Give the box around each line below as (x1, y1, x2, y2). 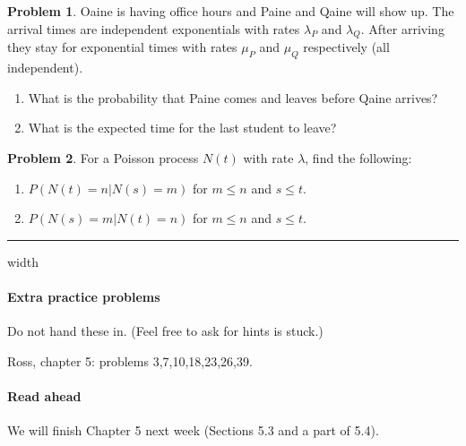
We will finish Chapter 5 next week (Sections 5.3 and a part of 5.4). (7, 421, 379, 440)
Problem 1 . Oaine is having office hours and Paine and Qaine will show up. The (7, 2, 454, 20)
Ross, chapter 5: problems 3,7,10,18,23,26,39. (7, 351, 253, 370)
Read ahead (7, 386, 82, 405)
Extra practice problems (7, 287, 160, 305)
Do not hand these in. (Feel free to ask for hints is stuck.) (7, 322, 324, 340)
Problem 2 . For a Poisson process (7, 148, 199, 167)
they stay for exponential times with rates (7, 38, 237, 56)
